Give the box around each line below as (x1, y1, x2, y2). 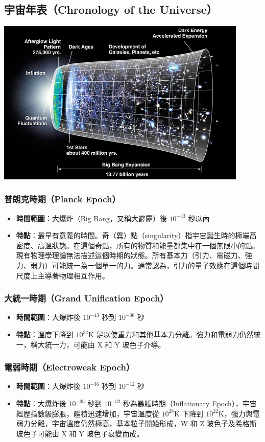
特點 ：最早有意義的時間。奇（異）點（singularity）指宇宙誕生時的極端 (16, 230, 250, 241)
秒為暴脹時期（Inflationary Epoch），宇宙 (123, 398, 257, 409)
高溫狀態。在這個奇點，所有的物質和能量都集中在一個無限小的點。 (37, 240, 259, 250)
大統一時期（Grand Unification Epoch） (4, 292, 168, 305)
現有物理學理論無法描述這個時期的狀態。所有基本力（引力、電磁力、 (16, 250, 245, 261)
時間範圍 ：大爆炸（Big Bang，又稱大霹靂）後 (16, 213, 167, 223)
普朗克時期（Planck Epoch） (4, 193, 121, 205)
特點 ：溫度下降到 (16, 329, 74, 340)
